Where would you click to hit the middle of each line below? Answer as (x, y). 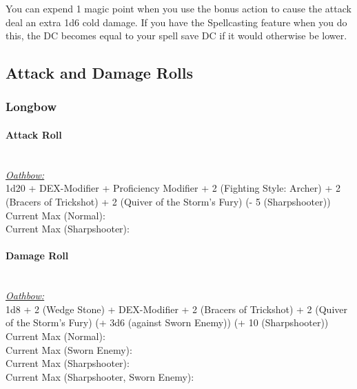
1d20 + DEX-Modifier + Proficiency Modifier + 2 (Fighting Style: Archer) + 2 (173, 188)
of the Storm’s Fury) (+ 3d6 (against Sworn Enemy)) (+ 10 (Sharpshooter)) (167, 322)
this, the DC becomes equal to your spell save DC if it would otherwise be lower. (176, 36)
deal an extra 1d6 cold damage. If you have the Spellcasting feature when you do (176, 22)
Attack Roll (34, 134)
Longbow (31, 107)
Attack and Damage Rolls (99, 73)
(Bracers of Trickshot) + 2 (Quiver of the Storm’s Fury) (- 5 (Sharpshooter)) (168, 201)
